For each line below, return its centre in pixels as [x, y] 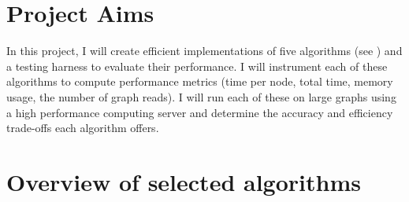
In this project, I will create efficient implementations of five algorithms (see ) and [204, 51]
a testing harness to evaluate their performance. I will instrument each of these [197, 66]
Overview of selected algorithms [184, 181]
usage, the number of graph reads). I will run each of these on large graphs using [201, 96]
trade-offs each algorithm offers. [83, 128]
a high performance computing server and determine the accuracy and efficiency [200, 112]
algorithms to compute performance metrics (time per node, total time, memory [200, 81]
